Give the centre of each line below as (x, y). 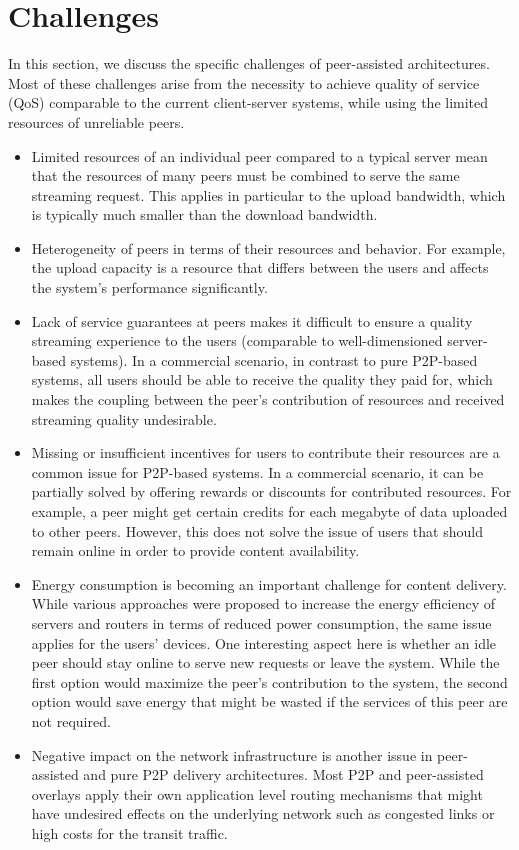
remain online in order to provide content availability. (195, 550)
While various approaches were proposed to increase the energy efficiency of (263, 603)
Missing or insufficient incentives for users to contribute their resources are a (265, 452)
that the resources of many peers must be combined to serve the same (245, 175)
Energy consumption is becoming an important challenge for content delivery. (269, 583)
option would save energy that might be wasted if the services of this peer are (269, 701)
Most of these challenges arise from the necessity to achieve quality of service (244, 82)
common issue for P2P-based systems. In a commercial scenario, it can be (257, 471)
